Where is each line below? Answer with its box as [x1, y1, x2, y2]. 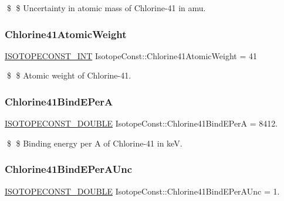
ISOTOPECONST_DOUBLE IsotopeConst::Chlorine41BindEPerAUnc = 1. [5, 185, 280, 197]
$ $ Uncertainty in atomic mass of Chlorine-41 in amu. [6, 2, 206, 13]
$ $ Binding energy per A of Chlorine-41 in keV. [6, 137, 182, 149]
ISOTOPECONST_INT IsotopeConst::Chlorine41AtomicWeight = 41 [5, 49, 257, 62]
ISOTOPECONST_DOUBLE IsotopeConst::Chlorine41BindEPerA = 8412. [5, 117, 278, 130]
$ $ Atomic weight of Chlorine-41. [6, 69, 131, 81]
